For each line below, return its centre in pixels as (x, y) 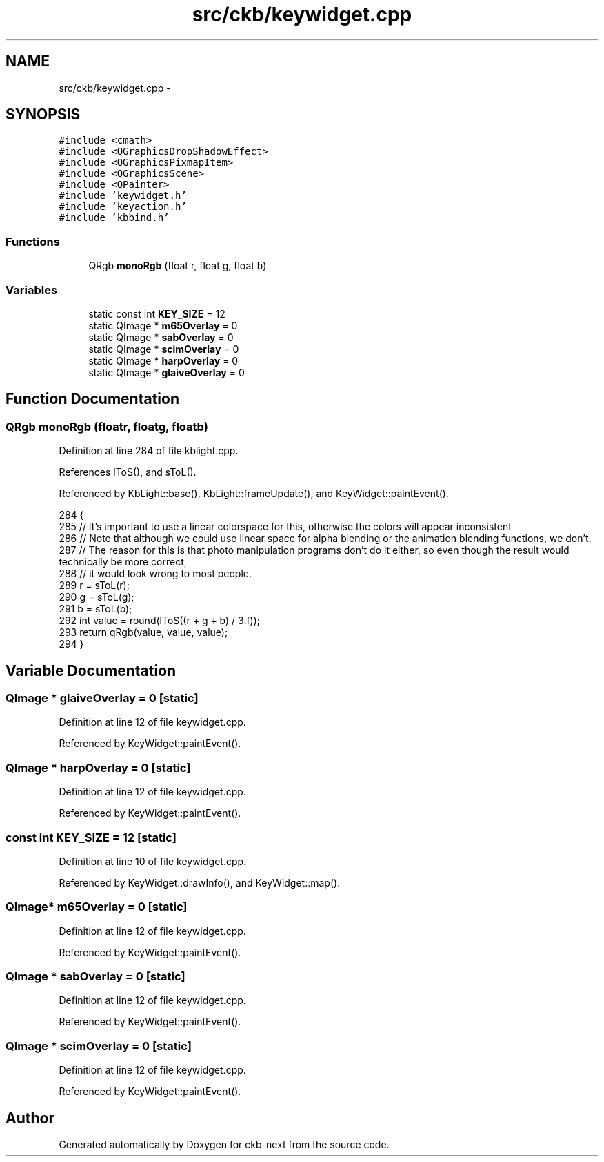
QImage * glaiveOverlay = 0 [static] (102, 698)
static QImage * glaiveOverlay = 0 (167, 372)
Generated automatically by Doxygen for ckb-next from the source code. (224, 1144)
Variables (32, 290)
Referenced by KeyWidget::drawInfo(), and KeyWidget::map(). (200, 882)
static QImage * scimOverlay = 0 (164, 349)
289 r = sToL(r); (94, 585)
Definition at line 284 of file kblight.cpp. (149, 451)
